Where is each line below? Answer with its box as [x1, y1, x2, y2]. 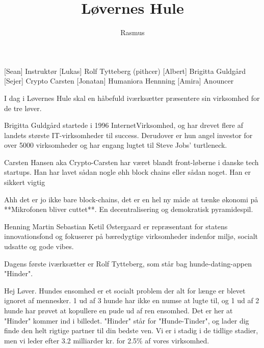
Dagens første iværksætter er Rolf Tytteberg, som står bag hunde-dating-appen [4, 258, 252, 269]
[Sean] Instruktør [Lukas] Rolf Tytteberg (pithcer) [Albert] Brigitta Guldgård [4, 65, 246, 76]
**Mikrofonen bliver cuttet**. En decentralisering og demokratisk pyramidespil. [4, 204, 253, 215]
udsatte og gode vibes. [4, 241, 74, 252]
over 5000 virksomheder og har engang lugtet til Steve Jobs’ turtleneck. [4, 140, 227, 150]
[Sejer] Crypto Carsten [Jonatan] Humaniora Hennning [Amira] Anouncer [4, 75, 234, 86]
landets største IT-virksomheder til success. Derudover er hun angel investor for [4, 129, 253, 140]
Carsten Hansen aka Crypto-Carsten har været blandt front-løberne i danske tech [4, 156, 259, 167]
